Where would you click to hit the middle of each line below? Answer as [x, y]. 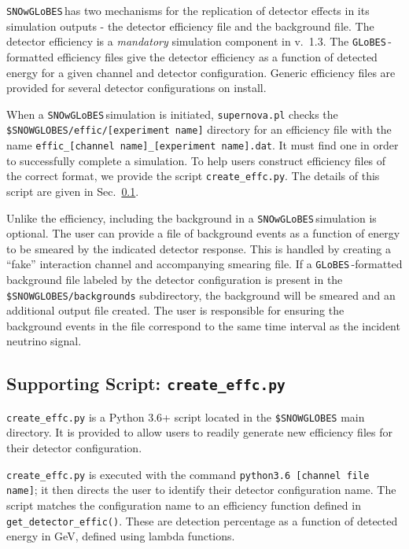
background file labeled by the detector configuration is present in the [175, 279]
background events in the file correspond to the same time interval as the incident [203, 325]
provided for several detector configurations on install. [136, 88]
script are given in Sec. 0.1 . [73, 191]
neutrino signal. [44, 341]
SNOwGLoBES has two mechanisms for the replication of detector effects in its [188, 10]
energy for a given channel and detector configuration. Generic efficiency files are [201, 72]
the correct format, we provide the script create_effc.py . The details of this [193, 176]
